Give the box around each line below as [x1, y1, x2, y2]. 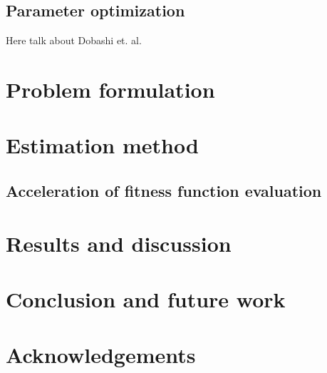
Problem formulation [6, 74, 215, 103]
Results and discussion [6, 228, 232, 257]
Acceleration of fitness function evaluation [6, 179, 322, 201]
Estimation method [6, 131, 199, 160]
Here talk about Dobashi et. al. [6, 33, 142, 48]
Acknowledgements [6, 340, 196, 369]
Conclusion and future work [6, 284, 286, 313]
